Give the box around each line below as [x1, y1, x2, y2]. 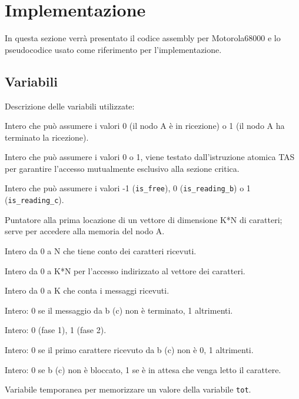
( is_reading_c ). [5, 194, 64, 206]
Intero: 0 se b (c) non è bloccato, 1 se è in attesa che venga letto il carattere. [5, 363, 281, 375]
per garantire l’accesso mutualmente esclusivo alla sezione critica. [5, 162, 240, 174]
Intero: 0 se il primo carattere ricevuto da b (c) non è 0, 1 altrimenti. [5, 343, 254, 355]
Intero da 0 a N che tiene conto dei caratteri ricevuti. [5, 244, 197, 257]
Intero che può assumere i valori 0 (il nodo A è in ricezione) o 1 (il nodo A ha [5, 119, 285, 132]
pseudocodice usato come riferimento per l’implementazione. [5, 43, 222, 55]
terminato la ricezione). [5, 131, 89, 143]
